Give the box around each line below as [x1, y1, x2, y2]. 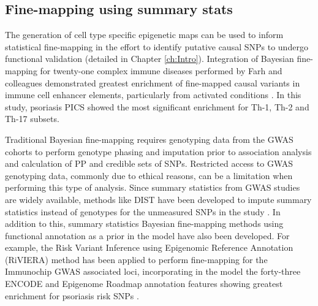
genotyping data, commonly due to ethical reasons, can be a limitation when [5, 169, 293, 182]
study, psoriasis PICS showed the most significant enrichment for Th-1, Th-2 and [5, 100, 309, 113]
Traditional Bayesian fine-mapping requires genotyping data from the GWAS [5, 132, 293, 145]
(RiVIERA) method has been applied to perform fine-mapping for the [5, 253, 268, 266]
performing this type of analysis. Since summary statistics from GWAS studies [5, 181, 300, 194]
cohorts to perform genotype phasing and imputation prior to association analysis [5, 145, 312, 158]
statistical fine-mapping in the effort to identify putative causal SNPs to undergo [5, 40, 308, 53]
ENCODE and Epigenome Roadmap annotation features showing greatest [5, 277, 283, 290]
